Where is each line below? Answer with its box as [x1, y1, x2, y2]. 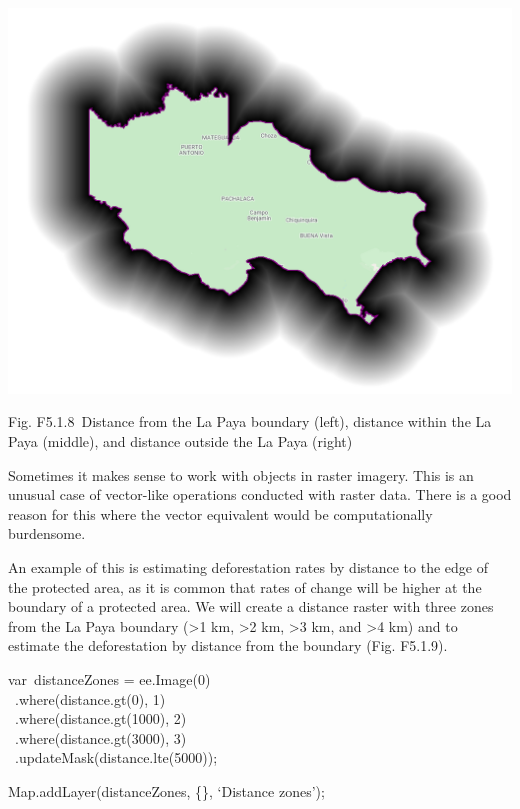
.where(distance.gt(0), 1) [14, 688, 166, 709]
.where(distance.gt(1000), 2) [14, 708, 187, 729]
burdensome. [8, 523, 86, 544]
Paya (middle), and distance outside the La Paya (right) [8, 431, 353, 452]
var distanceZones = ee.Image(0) [8, 669, 211, 689]
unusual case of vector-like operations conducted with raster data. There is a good [8, 484, 512, 505]
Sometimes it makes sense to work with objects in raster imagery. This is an [8, 464, 474, 485]
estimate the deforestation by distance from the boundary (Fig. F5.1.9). [8, 635, 448, 656]
